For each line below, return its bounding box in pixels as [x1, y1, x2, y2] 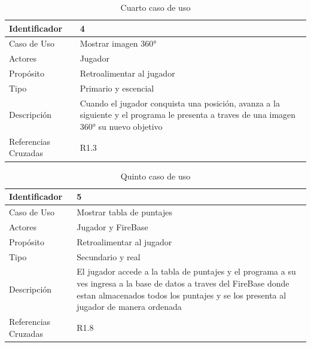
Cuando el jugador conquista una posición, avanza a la [80, 96, 280, 109]
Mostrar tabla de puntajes [77, 205, 172, 218]
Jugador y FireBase [77, 220, 148, 233]
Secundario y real [77, 250, 141, 263]
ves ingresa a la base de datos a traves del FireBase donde [77, 276, 289, 289]
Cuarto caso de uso [120, 1, 191, 13]
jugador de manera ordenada [77, 300, 182, 313]
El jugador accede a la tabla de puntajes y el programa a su [77, 265, 296, 278]
